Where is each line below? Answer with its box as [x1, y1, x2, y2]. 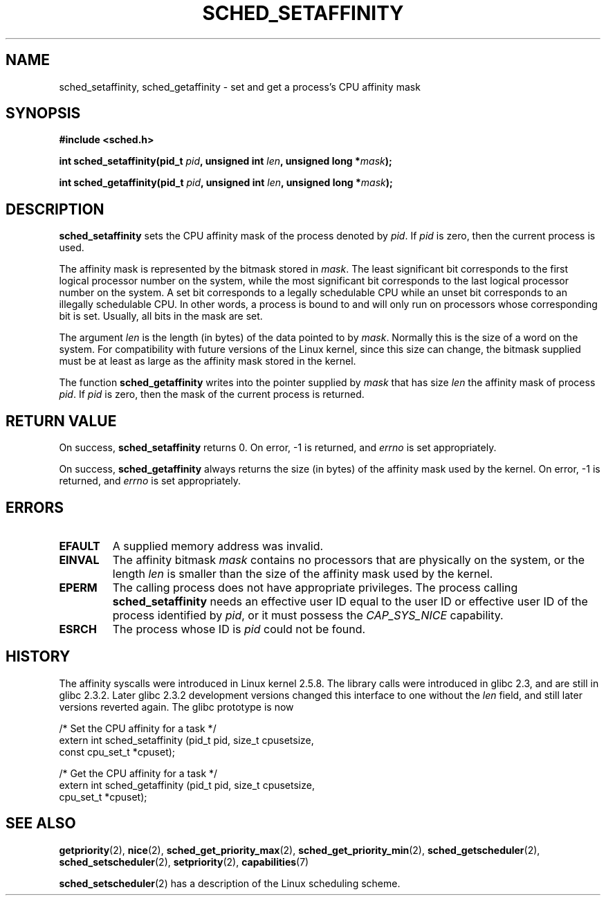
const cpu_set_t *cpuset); [59, 745, 176, 758]
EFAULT [59, 538, 100, 553]
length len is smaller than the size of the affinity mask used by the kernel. [112, 566, 493, 581]
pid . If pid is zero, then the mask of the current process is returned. [59, 388, 365, 401]
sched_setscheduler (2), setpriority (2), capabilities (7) [59, 855, 309, 868]
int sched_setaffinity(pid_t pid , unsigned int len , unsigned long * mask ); [59, 155, 392, 167]
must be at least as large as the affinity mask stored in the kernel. [59, 355, 356, 367]
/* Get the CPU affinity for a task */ [59, 767, 218, 779]
